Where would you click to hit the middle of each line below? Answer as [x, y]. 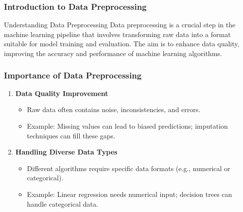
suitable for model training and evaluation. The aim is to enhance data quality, [122, 44]
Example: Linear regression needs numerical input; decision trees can [130, 194]
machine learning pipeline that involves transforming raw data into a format [117, 34]
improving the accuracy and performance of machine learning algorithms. [113, 53]
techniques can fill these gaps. [71, 135]
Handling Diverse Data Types [66, 152]
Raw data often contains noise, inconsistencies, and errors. [114, 109]
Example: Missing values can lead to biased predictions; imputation [127, 126]
